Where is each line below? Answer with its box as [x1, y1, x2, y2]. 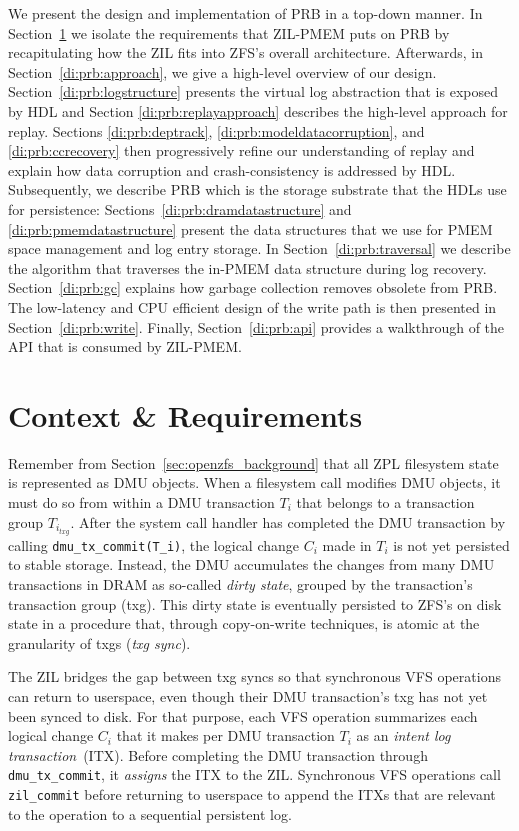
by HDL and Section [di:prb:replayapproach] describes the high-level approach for [8, 100, 508, 121]
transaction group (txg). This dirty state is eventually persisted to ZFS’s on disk [8, 593, 502, 614]
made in [322, 534, 372, 555]
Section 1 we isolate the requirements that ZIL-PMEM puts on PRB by [8, 22, 450, 43]
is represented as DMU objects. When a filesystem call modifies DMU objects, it [8, 472, 501, 493]
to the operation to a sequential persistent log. [8, 803, 292, 824]
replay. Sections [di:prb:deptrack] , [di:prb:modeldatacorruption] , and [8, 120, 425, 141]
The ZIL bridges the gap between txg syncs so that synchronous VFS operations [8, 666, 501, 687]
